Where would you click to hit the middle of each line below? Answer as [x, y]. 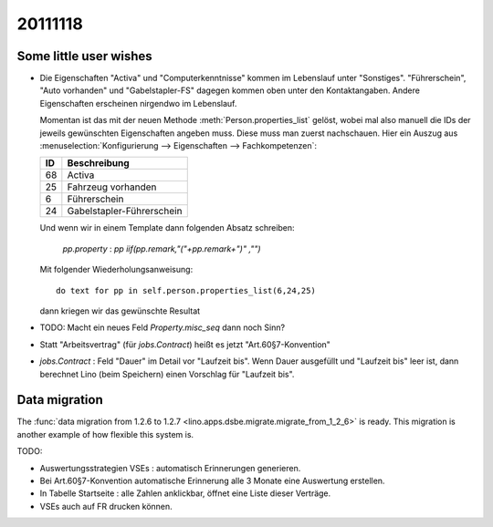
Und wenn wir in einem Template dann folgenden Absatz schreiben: [168, 228]
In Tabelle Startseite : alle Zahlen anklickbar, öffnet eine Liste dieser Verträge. [185, 493]
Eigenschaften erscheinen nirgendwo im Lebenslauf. [138, 103]
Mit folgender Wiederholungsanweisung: [116, 270]
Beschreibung [98, 163]
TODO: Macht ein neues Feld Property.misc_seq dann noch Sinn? [163, 327]
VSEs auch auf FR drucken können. [106, 506]
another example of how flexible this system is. [105, 434]
